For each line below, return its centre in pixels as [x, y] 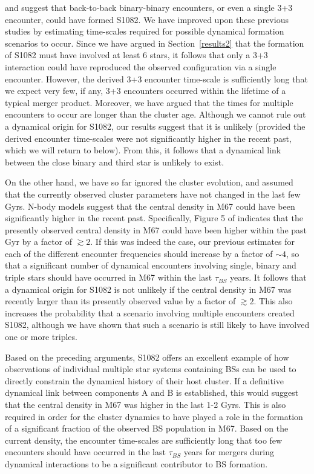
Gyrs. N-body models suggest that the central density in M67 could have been [150, 206]
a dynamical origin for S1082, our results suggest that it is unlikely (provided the [155, 126]
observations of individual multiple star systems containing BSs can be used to [151, 369]
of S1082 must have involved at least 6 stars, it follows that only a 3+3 [136, 55]
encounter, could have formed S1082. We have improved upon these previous [147, 19]
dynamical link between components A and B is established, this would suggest [152, 392]
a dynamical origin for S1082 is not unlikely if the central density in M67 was [148, 289]
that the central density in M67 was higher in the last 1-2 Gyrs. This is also [146, 404]
